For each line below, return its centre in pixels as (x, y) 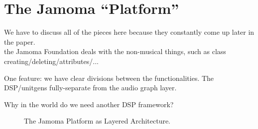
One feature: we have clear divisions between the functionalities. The (109, 78)
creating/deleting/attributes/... (51, 61)
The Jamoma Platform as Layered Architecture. (97, 121)
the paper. (20, 41)
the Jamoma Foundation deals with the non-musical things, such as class (115, 51)
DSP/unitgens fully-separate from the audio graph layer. (90, 88)
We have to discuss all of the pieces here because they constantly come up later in (129, 32)
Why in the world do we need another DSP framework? (89, 104)
